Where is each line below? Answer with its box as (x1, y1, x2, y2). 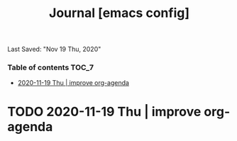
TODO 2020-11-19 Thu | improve (7, 103, 202, 120)
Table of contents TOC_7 (7, 62, 94, 72)
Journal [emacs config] (48, 5, 190, 21)
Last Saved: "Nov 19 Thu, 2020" (7, 45, 101, 54)
